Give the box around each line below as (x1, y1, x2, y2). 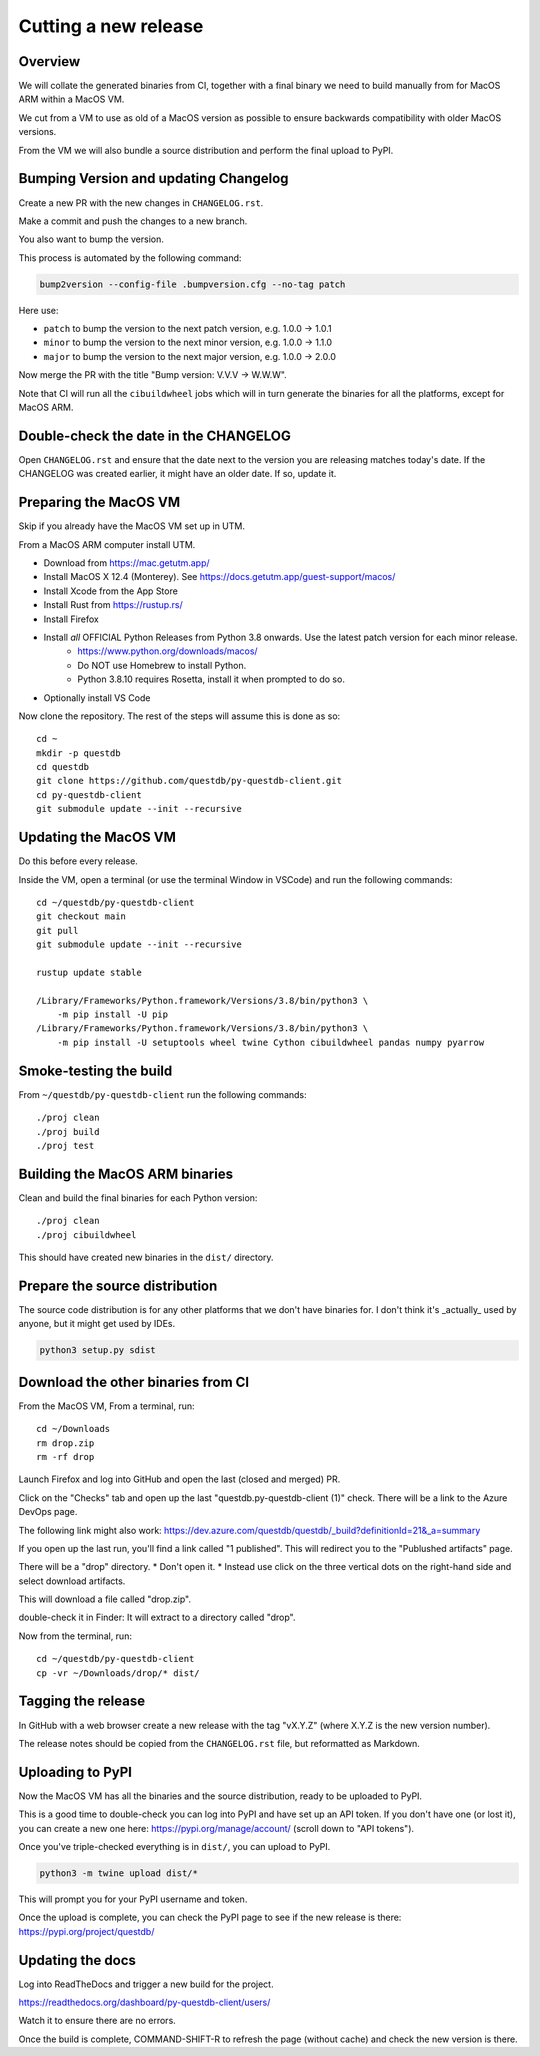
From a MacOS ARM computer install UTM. (18, 538, 196, 550)
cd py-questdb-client (36, 789, 142, 800)
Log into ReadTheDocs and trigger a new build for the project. (18, 1978, 274, 1990)
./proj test (36, 1140, 95, 1151)
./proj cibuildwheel (36, 1229, 137, 1240)
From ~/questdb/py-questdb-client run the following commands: (18, 1088, 307, 1100)
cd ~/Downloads (36, 1423, 111, 1435)
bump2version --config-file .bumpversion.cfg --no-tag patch (39, 278, 346, 290)
